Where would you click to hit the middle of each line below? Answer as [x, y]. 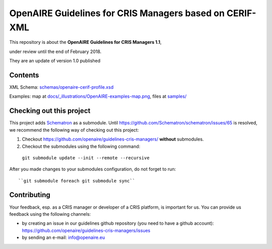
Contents [24, 75]
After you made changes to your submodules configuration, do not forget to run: [93, 169]
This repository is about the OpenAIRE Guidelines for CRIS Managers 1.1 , [85, 42]
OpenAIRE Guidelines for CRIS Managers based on [117, 13]
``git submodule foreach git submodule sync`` [77, 181]
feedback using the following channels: [50, 214]
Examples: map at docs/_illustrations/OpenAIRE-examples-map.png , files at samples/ [98, 96]
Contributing [30, 195]
